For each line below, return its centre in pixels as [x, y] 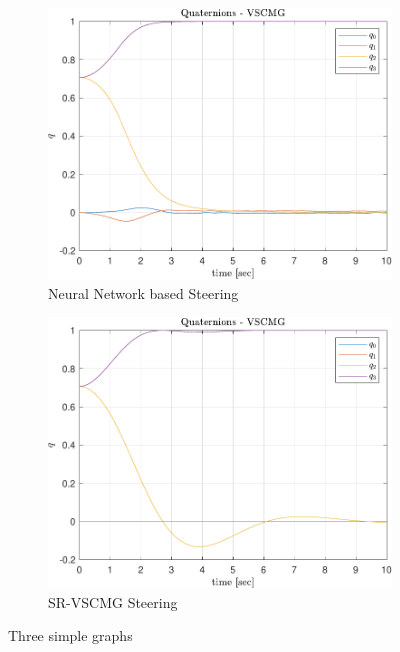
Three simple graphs [70, 635]
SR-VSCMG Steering [113, 601]
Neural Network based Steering [143, 292]
